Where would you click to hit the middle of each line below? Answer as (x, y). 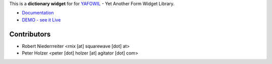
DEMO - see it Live (41, 19)
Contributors (30, 34)
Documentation (38, 13)
